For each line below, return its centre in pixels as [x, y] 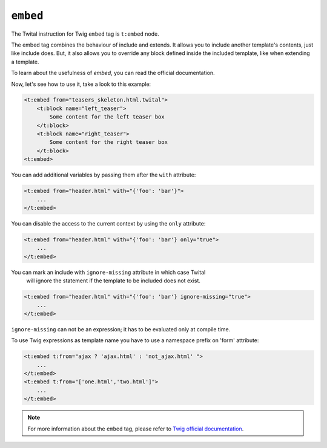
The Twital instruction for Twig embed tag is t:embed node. [85, 34]
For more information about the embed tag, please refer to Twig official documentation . [136, 429]
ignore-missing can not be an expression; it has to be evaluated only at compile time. [121, 329]
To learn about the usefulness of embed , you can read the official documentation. [113, 73]
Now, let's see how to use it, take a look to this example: [81, 84]
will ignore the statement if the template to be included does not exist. [114, 281]
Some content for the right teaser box [108, 142]
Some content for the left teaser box [107, 117]
